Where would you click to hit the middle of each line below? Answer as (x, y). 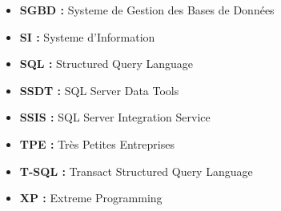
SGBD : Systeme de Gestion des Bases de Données (147, 10)
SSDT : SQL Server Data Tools (99, 90)
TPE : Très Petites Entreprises (97, 143)
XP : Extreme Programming (91, 198)
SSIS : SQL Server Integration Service (115, 117)
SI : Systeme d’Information (87, 36)
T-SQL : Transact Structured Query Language (136, 171)
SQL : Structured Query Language (106, 64)
